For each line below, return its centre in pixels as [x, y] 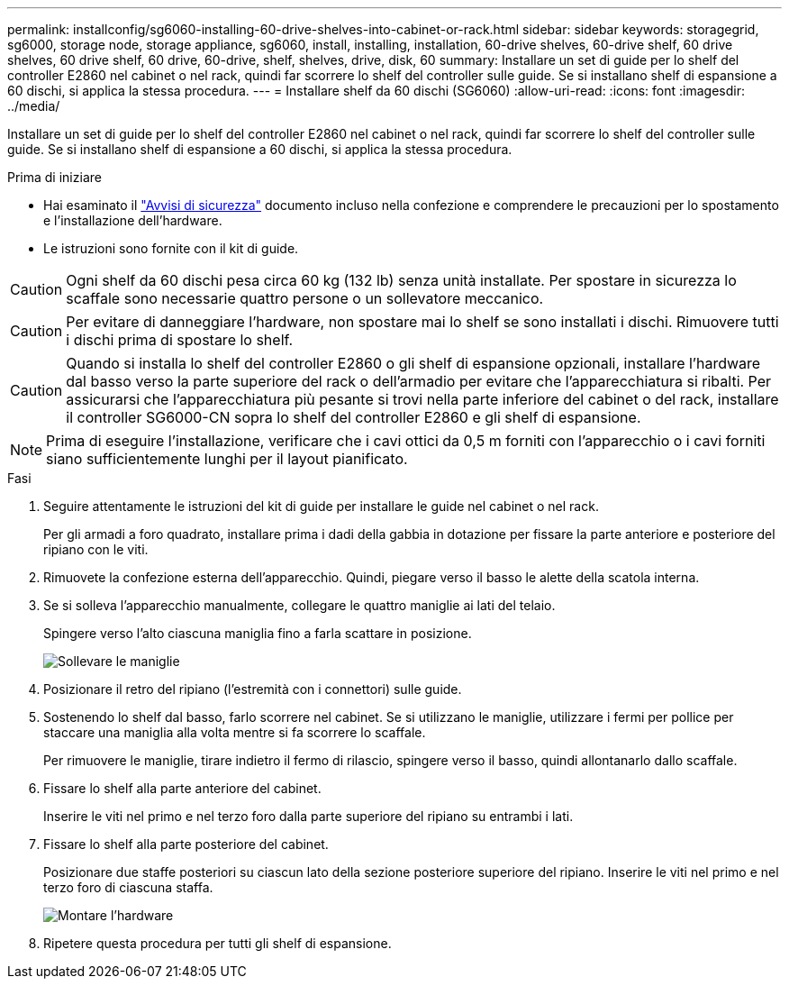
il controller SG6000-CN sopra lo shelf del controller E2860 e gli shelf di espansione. [354, 417]
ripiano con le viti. [96, 549]
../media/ [34, 106]
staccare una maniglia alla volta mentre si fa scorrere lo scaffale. [235, 732]
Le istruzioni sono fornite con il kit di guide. [171, 248]
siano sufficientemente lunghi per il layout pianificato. [227, 459]
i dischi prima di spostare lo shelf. [180, 340]
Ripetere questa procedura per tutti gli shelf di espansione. [218, 943]
